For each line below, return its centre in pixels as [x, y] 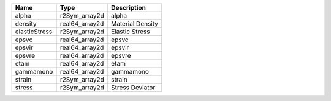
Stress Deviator [133, 87]
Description [129, 8]
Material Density [135, 23]
